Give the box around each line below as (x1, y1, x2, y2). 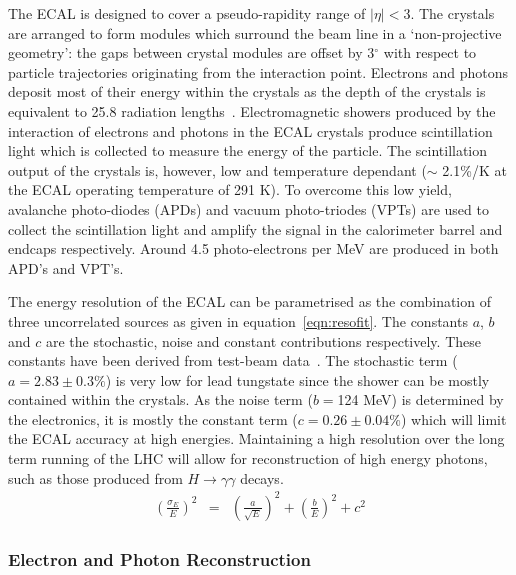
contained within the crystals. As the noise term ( (8, 389, 313, 410)
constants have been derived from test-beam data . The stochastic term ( (8, 350, 458, 371)
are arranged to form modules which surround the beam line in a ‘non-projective (8, 22, 502, 43)
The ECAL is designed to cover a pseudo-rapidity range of (8, 3, 366, 23)
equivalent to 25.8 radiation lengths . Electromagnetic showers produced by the (8, 100, 496, 121)
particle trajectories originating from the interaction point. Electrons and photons (8, 61, 509, 82)
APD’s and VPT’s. (8, 257, 124, 278)
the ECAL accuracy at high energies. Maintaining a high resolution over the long (8, 428, 505, 449)
